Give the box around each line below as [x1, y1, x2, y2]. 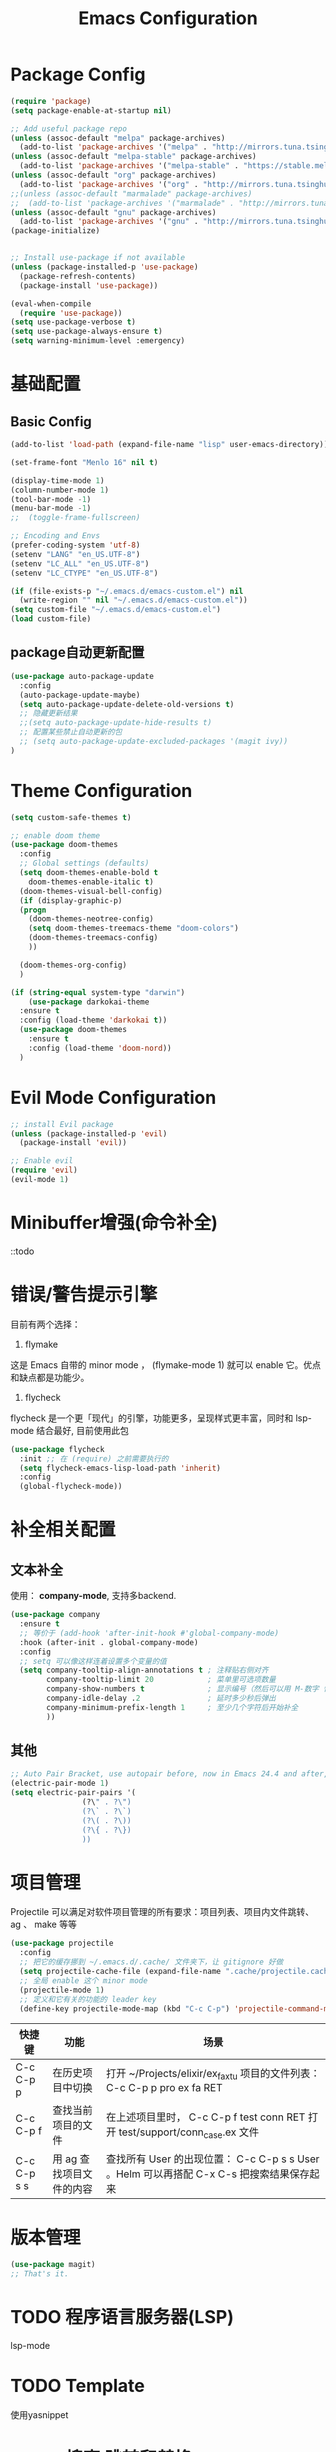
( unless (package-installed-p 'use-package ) [10, 262, 199, 272]
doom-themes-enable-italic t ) [28, 877, 155, 887]
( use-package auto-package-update [10, 671, 155, 681]
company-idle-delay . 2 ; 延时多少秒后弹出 [46, 1693, 277, 1703]
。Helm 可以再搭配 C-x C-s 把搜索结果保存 [105, 2167, 310, 2181]
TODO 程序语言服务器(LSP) [10, 2306, 235, 2329]
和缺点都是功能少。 [10, 1371, 90, 1383]
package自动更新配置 [10, 644, 145, 661]
